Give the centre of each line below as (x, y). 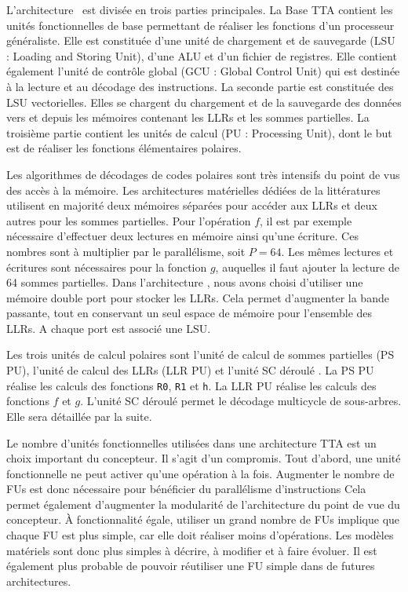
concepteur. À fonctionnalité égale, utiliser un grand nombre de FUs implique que (203, 519)
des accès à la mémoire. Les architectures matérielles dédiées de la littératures (193, 190)
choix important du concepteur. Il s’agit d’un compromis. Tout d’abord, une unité (204, 458)
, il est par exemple (306, 220)
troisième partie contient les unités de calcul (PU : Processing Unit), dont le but (199, 132)
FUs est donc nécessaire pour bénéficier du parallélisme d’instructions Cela (186, 489)
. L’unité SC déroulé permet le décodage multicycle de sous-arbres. (241, 401)
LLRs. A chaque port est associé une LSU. (109, 328)
